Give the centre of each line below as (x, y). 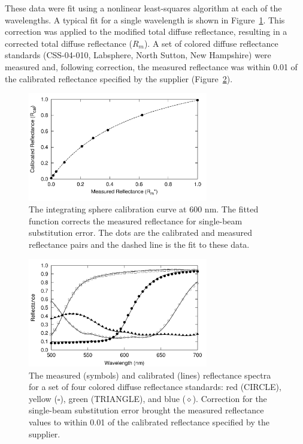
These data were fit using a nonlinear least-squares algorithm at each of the (143, 8)
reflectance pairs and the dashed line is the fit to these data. (139, 244)
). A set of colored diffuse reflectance (211, 43)
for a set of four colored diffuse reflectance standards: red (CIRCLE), (155, 387)
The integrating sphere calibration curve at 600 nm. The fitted (144, 209)
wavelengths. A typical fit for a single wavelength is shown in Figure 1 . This (145, 19)
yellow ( (43, 398)
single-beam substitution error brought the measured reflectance (146, 410)
